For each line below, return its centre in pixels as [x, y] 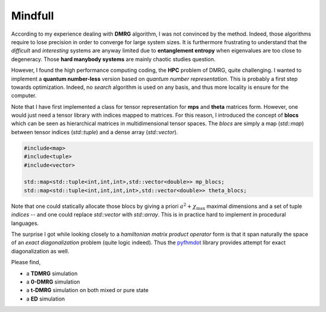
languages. [25, 223]
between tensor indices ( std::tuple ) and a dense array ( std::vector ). [94, 132]
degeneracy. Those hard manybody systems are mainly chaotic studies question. [113, 59]
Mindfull [33, 16]
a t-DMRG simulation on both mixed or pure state [88, 290]
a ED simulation [46, 299]
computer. [24, 96]
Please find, [26, 262]
